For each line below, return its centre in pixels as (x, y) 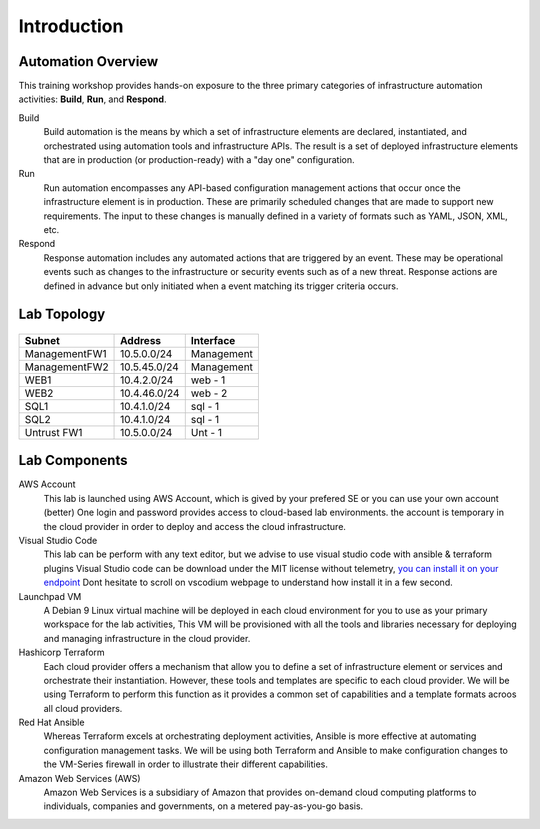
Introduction (71, 26)
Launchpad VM (50, 596)
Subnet (42, 340)
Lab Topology (62, 314)
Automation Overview (88, 61)
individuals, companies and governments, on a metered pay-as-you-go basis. (203, 806)
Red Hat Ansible (51, 722)
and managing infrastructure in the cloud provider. (147, 638)
